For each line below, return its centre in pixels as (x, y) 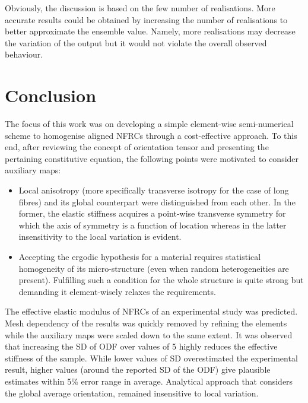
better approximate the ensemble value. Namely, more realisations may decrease (150, 31)
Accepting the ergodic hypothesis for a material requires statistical (140, 257)
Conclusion (51, 95)
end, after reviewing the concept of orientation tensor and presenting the (137, 147)
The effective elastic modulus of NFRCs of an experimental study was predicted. (151, 311)
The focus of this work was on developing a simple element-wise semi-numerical (149, 124)
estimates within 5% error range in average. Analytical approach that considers (149, 381)
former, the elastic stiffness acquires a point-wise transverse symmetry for (152, 213)
